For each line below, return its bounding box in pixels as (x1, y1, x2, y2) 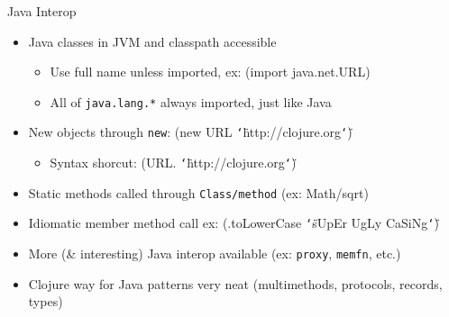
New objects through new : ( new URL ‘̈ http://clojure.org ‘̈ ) (28, 122, 353, 141)
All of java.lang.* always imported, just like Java (50, 92, 332, 111)
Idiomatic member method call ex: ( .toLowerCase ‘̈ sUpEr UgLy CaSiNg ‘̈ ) (28, 213, 439, 232)
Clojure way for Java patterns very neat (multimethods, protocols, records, (28, 274, 443, 293)
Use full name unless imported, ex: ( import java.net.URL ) (50, 62, 371, 81)
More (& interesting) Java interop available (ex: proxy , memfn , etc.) (28, 244, 401, 263)
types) (28, 292, 63, 311)
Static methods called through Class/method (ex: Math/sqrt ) (28, 183, 369, 202)
